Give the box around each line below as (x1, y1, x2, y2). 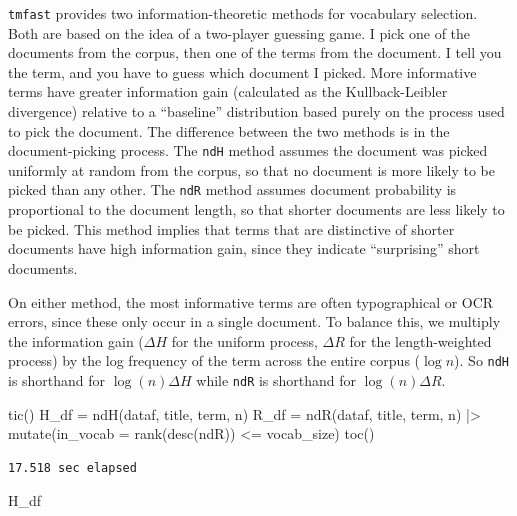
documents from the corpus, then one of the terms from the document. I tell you (8, 42, 502, 63)
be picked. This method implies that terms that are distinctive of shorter (8, 218, 455, 239)
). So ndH (454, 350, 510, 371)
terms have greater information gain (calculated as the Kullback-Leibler (8, 81, 448, 102)
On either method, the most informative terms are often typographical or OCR (8, 291, 494, 312)
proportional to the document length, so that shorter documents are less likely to (8, 199, 505, 220)
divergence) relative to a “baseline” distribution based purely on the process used (8, 101, 505, 122)
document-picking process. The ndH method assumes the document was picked (8, 140, 488, 161)
